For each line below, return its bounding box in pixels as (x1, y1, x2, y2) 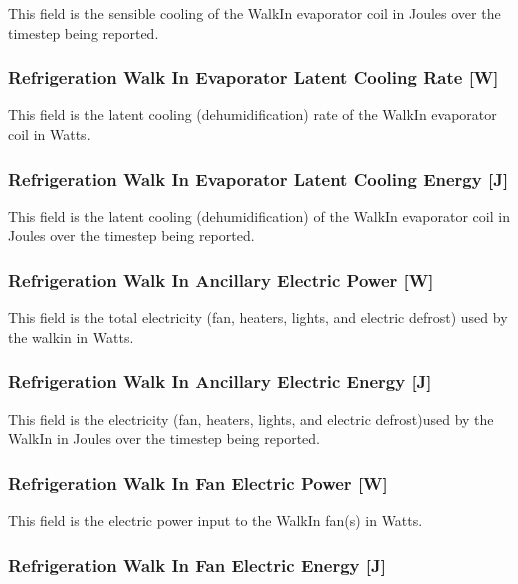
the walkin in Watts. (8, 326, 134, 347)
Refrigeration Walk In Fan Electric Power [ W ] (8, 470, 388, 495)
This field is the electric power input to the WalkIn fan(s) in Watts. (8, 510, 423, 531)
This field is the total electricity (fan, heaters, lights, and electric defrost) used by (8, 307, 508, 328)
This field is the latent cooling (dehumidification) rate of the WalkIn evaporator (8, 104, 497, 125)
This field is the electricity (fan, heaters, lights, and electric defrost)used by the (8, 408, 494, 429)
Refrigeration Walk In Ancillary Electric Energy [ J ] (8, 369, 432, 394)
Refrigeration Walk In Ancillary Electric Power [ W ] (8, 267, 434, 292)
